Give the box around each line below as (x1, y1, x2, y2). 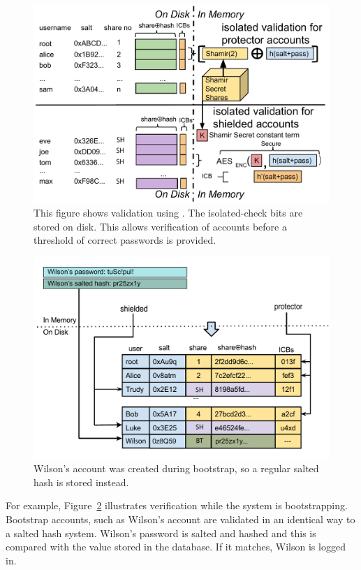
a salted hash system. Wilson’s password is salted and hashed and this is (6, 525, 316, 540)
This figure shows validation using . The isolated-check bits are (34, 205, 303, 220)
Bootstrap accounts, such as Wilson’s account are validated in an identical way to (6, 512, 355, 526)
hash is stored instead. (34, 474, 129, 489)
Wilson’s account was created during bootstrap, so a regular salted (34, 461, 319, 476)
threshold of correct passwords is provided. (34, 233, 216, 247)
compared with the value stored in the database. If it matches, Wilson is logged (6, 539, 346, 554)
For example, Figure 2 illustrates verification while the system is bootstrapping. (6, 498, 348, 513)
